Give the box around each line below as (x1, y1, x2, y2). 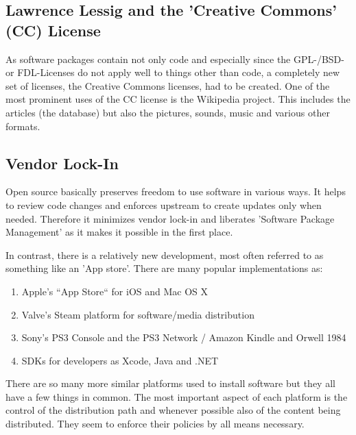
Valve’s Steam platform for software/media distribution (21, 307, 254, 321)
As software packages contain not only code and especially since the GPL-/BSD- (5, 51, 344, 66)
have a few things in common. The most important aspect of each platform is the (5, 389, 348, 403)
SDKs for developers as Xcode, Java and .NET (21, 353, 219, 367)
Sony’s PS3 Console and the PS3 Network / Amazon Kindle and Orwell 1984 (21, 330, 346, 345)
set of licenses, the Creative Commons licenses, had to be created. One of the (5, 78, 330, 92)
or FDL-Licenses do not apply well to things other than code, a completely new (5, 65, 340, 79)
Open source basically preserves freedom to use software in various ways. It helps (5, 184, 346, 199)
